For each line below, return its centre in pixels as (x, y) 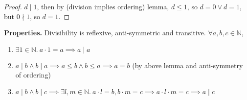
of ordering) (33, 75)
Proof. (13, 6)
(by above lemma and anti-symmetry (188, 65)
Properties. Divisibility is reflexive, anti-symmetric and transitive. (105, 33)
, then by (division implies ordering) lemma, (103, 6)
